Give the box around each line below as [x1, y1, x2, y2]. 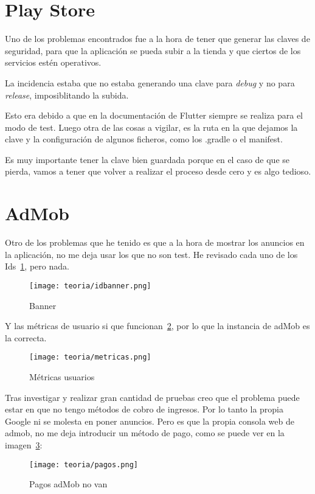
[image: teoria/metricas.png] [29, 353, 151, 362]
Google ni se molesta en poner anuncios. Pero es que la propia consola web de [5, 414, 294, 427]
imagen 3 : [5, 439, 43, 451]
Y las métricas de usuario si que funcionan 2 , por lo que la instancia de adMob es [5, 319, 310, 332]
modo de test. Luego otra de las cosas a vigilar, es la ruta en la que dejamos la [5, 120, 298, 133]
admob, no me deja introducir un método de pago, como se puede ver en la [5, 426, 285, 439]
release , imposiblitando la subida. [5, 88, 129, 101]
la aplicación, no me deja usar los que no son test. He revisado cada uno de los [5, 248, 298, 260]
